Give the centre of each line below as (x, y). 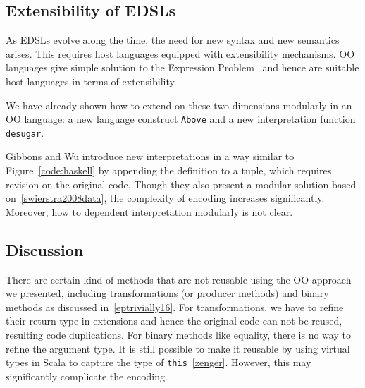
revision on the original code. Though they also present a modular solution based (181, 184)
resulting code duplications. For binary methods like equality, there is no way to (178, 335)
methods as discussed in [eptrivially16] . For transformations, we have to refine (175, 307)
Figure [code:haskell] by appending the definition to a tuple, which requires (169, 170)
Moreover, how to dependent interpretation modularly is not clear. (149, 211)
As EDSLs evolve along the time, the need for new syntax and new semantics (173, 40)
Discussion (45, 249)
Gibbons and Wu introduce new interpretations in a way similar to (150, 156)
